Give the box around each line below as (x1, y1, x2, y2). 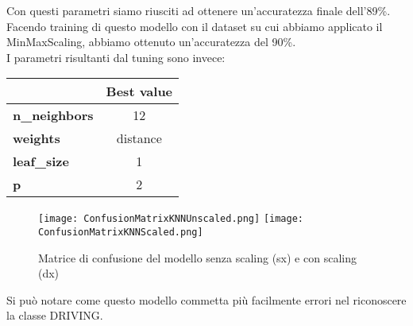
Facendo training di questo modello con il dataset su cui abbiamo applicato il (6, 17, 383, 34)
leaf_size (13, 152, 69, 171)
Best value (106, 82, 173, 101)
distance (116, 129, 162, 148)
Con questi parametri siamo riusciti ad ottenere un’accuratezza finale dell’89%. (6, 2, 391, 18)
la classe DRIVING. (6, 307, 103, 324)
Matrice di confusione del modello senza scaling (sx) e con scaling (38, 249, 357, 266)
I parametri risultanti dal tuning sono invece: (6, 49, 226, 65)
